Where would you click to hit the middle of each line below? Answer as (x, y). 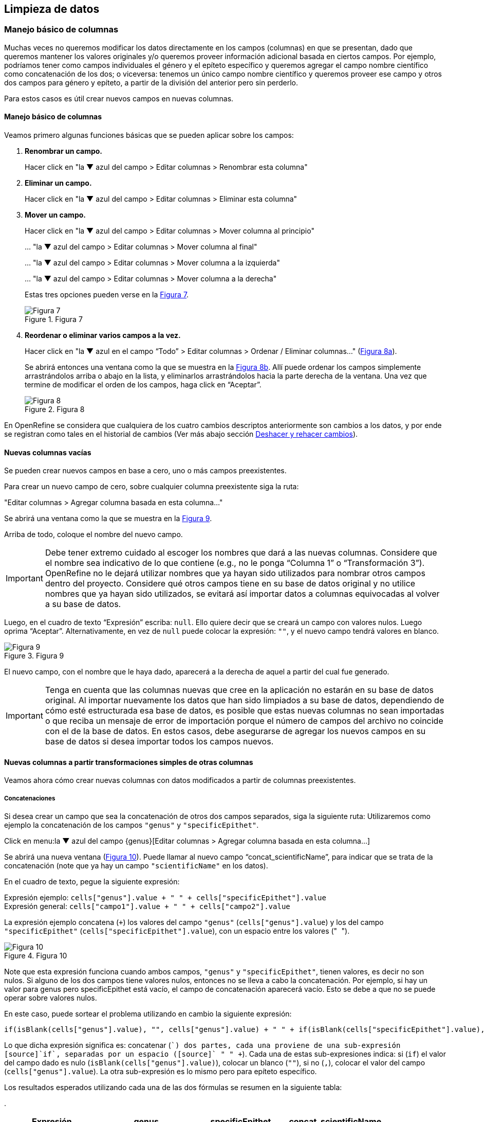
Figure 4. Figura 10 (36, 956)
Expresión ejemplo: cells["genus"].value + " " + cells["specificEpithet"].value (165, 898)
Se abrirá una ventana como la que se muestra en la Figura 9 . (108, 519)
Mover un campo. (55, 215)
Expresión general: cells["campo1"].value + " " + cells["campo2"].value (147, 906)
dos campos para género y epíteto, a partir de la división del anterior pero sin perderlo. (151, 82)
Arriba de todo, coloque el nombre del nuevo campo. (94, 535)
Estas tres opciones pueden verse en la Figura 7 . (107, 295)
